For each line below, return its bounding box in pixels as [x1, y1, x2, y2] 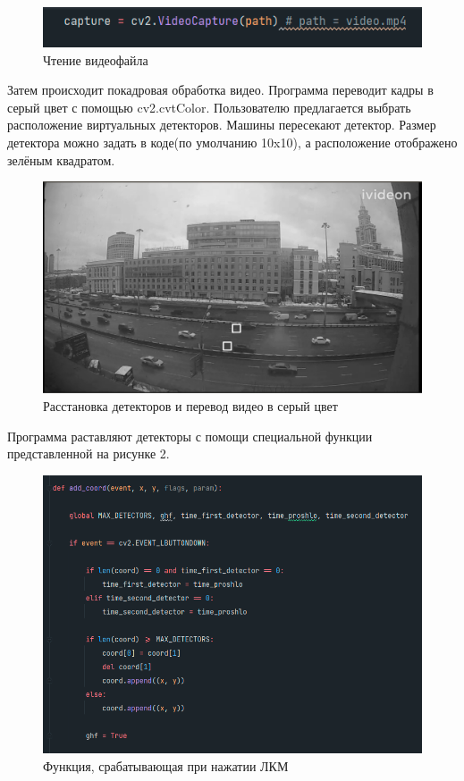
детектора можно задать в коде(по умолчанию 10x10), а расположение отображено [7, 133, 458, 152]
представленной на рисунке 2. [7, 444, 170, 463]
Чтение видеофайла [43, 50, 148, 69]
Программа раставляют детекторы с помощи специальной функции [7, 426, 373, 445]
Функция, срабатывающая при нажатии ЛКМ [43, 756, 289, 775]
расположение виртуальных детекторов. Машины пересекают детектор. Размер [7, 115, 436, 134]
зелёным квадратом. [7, 150, 115, 169]
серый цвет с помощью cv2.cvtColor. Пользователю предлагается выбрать [7, 97, 411, 116]
